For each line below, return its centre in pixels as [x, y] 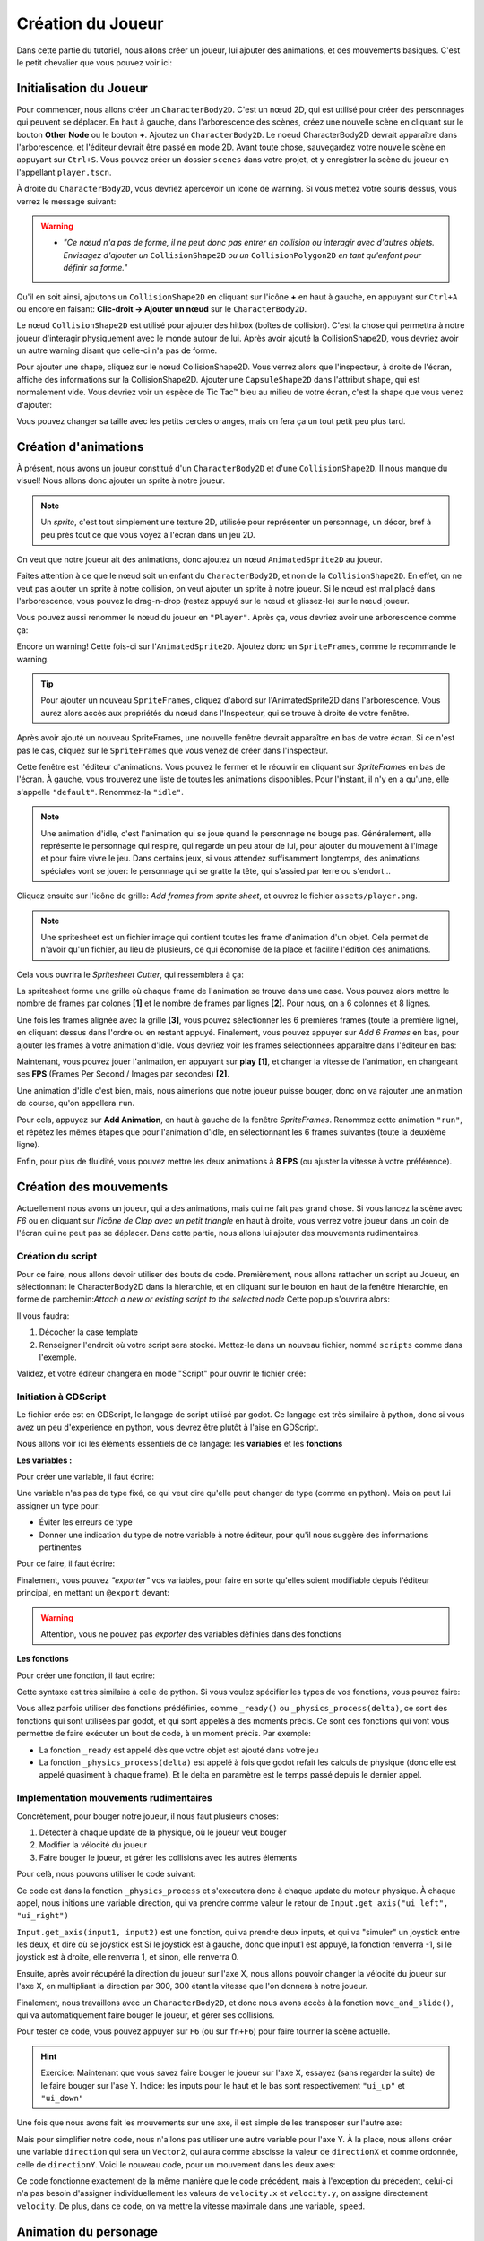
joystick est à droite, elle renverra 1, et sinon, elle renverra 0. [128, 1957]
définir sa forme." [95, 268]
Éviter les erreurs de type [86, 1522]
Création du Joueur [90, 23]
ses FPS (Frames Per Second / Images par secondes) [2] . [123, 1074]
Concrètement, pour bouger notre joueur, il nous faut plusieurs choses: [148, 1816]
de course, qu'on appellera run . [76, 1103]
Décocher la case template [89, 1332]
